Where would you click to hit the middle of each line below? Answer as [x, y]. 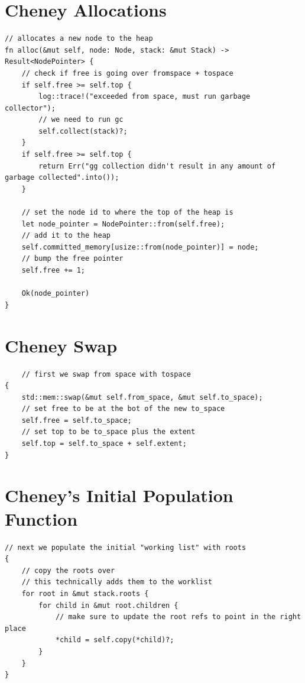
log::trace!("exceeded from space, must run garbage [145, 97]
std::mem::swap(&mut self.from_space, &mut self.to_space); [142, 397]
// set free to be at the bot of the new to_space [123, 409]
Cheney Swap [61, 345]
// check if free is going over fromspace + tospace [127, 73]
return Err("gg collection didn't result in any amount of [157, 166]
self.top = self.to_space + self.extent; [104, 444]
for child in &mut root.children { [108, 605]
